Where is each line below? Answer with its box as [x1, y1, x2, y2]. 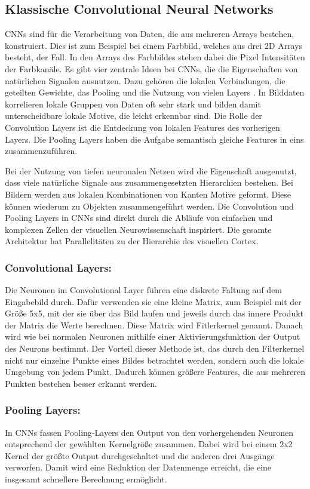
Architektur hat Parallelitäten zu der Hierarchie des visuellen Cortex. [5, 235, 259, 247]
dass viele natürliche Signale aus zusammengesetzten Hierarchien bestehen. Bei [5, 176, 293, 189]
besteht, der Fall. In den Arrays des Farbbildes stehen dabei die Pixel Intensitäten [5, 51, 305, 63]
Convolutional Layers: [5, 260, 112, 275]
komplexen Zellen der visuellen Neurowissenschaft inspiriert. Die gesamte [5, 223, 272, 235]
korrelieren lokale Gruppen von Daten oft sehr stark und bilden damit [5, 97, 261, 110]
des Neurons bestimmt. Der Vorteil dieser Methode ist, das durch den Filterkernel [5, 342, 305, 355]
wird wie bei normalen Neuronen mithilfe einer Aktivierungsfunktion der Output [5, 330, 300, 343]
